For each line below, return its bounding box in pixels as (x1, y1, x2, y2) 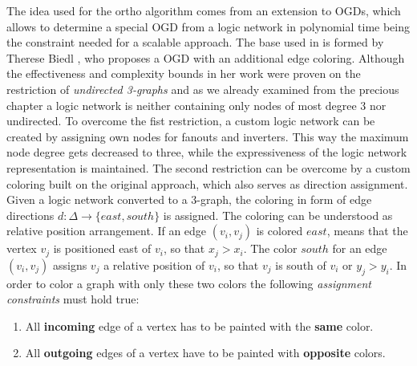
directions (6, 206, 55, 223)
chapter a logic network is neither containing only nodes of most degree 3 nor (6, 96, 387, 113)
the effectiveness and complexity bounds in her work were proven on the (6, 65, 361, 82)
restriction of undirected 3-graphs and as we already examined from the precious (6, 80, 399, 97)
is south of (275, 256, 326, 273)
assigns (52, 256, 87, 273)
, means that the (326, 222, 408, 239)
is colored (256, 222, 303, 239)
